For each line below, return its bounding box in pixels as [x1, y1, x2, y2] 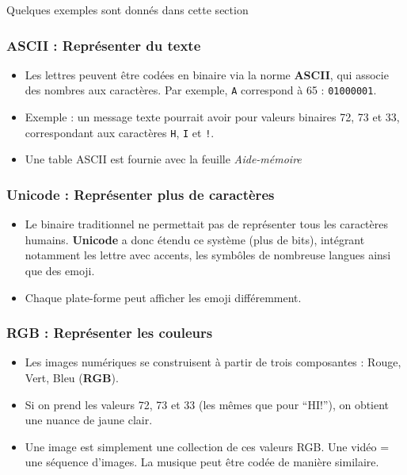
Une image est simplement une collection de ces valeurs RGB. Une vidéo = [25, 438, 390, 454]
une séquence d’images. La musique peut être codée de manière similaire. [25, 454, 379, 470]
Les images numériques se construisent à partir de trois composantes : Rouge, [25, 354, 401, 370]
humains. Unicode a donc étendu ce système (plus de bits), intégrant [25, 231, 365, 247]
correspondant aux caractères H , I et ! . [25, 124, 215, 140]
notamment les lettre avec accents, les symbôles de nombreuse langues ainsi [25, 247, 391, 263]
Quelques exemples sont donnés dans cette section [6, 2, 249, 17]
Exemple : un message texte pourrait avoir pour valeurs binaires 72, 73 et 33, [25, 109, 400, 125]
